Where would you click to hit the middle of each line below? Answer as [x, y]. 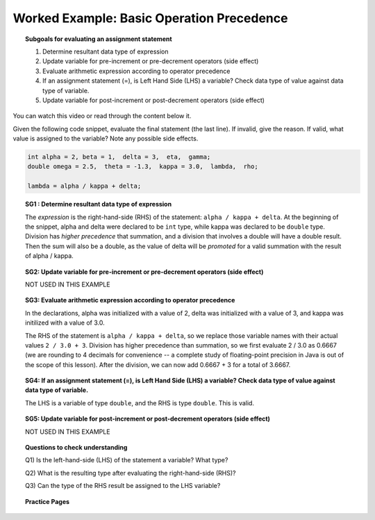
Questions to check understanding [76, 448]
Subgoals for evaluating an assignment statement [99, 39]
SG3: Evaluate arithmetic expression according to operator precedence [130, 300]
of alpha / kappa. [50, 256]
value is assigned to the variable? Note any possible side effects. [106, 138]
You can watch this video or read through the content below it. [102, 116]
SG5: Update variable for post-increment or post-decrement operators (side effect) [148, 419]
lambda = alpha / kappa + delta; [84, 186]
